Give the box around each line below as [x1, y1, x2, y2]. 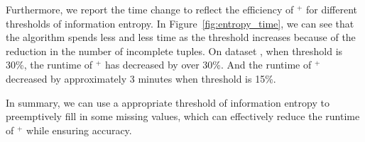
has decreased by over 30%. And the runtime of [104, 57, 312, 72]
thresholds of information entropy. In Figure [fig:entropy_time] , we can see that [6, 16, 354, 30]
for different [305, 2, 357, 16]
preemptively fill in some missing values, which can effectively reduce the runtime [6, 109, 360, 124]
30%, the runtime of [6, 57, 93, 72]
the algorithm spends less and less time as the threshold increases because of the [6, 30, 356, 45]
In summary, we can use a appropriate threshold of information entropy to [6, 95, 329, 110]
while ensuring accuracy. [26, 122, 132, 137]
